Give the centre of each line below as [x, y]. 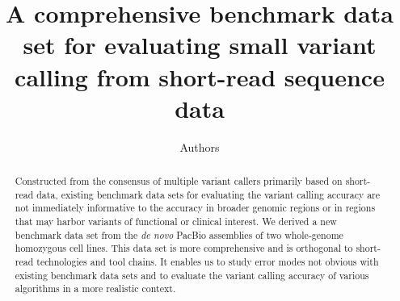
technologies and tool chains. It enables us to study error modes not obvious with [208, 262]
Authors [200, 146]
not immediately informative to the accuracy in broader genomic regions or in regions [195, 208]
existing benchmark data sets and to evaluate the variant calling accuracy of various [192, 275]
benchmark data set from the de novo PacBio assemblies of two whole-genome [179, 234]
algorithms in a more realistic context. [95, 288]
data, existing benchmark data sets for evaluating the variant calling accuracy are [208, 194]
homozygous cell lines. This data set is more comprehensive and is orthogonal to [184, 248]
